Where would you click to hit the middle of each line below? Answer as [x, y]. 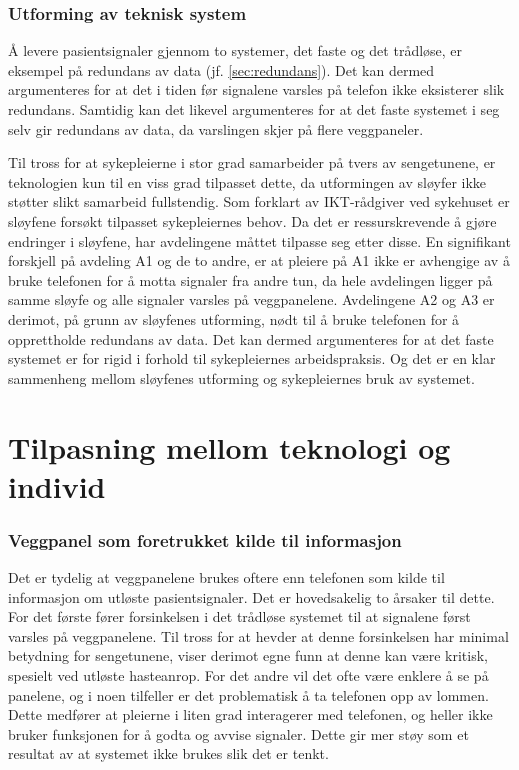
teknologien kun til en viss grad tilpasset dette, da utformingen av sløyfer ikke [247, 181]
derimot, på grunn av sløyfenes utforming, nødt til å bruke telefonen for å [234, 318]
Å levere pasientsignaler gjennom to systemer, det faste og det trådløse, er [235, 50]
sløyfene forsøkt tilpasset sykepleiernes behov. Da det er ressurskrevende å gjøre [252, 220]
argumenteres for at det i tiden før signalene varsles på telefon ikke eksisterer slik [256, 89]
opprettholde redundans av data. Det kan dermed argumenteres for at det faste [251, 338]
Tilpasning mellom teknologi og [229, 446]
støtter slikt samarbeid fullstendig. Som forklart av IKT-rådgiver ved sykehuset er [259, 201]
